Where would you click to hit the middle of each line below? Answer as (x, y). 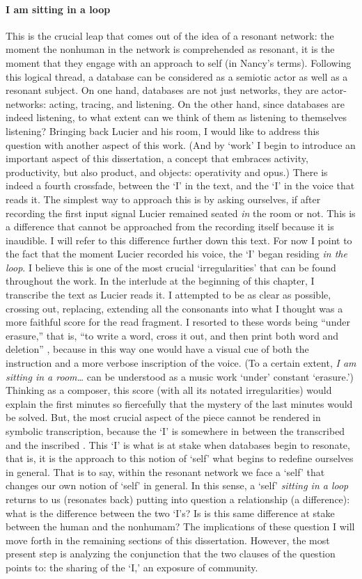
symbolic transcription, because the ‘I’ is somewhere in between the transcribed (175, 431)
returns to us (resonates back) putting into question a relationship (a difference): (178, 499)
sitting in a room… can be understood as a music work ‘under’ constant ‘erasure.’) (180, 376)
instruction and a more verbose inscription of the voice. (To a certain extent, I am (181, 363)
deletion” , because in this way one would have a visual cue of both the (157, 349)
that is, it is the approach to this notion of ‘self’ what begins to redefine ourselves (180, 458)
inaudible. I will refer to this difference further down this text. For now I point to (179, 240)
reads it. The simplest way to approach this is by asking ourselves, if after (163, 199)
